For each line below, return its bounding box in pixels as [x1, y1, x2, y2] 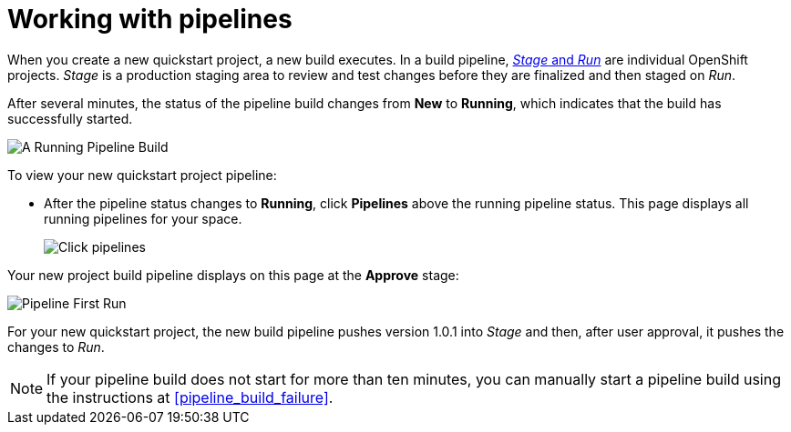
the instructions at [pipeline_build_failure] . [46, 387, 334, 407]
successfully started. [7, 110, 133, 126]
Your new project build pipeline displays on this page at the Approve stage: [7, 266, 459, 283]
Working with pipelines [7, 4, 293, 35]
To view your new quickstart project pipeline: [7, 166, 277, 183]
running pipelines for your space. [44, 210, 242, 226]
